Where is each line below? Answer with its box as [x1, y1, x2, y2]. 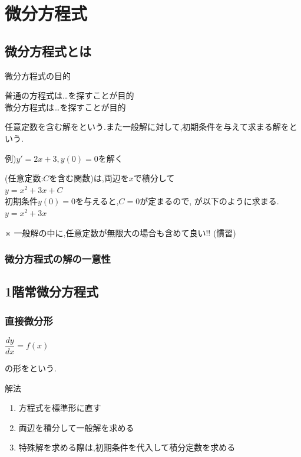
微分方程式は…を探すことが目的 [5, 100, 126, 113]
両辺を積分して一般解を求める [18, 421, 134, 433]
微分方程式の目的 [5, 69, 71, 81]
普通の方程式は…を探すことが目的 [5, 89, 134, 102]
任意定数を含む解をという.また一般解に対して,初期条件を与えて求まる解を [5, 120, 289, 133]
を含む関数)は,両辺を [49, 172, 129, 184]
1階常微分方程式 [5, 282, 99, 301]
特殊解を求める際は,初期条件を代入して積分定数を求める [18, 441, 236, 453]
